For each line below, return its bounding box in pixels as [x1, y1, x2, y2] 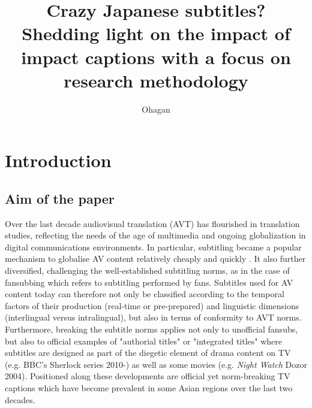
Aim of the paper [5, 189, 115, 207]
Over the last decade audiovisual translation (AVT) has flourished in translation [5, 217, 300, 229]
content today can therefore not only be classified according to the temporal [5, 288, 284, 300]
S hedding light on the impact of [22, 21, 290, 46]
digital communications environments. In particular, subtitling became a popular [5, 240, 302, 253]
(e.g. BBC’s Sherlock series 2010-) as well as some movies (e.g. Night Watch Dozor [5, 358, 307, 370]
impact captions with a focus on [21, 44, 291, 69]
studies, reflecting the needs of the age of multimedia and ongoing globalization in [5, 229, 306, 241]
